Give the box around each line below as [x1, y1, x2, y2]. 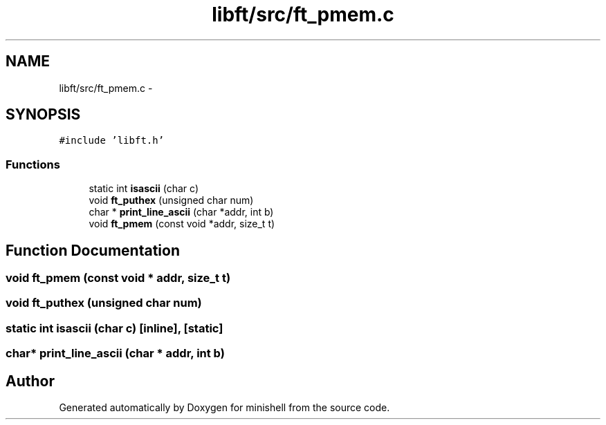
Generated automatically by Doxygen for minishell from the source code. [59, 402, 390, 413]
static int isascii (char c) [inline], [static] [6, 321, 223, 335]
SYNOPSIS [6, 106, 81, 124]
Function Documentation [6, 241, 180, 259]
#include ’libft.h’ [59, 135, 165, 147]
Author [6, 372, 55, 390]
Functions [6, 157, 60, 171]
